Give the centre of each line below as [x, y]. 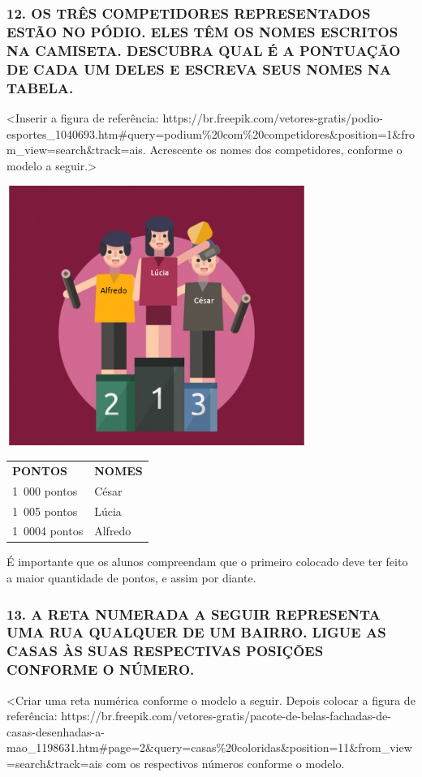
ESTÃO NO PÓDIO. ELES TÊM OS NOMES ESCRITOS [202, 31]
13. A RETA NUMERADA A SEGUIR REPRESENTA [194, 614]
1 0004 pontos [48, 531]
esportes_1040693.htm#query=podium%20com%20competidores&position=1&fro [211, 133]
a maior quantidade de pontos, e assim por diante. [131, 578]
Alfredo [113, 531]
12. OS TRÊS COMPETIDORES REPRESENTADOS [189, 13]
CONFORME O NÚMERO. [101, 670]
